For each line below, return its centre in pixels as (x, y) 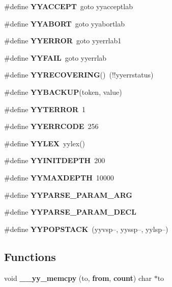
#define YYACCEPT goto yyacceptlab (68, 6)
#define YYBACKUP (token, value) (63, 92)
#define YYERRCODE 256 (51, 126)
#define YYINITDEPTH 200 (55, 160)
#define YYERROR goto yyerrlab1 (63, 41)
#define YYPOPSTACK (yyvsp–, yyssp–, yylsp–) (86, 229)
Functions (30, 256)
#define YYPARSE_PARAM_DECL (70, 212)
